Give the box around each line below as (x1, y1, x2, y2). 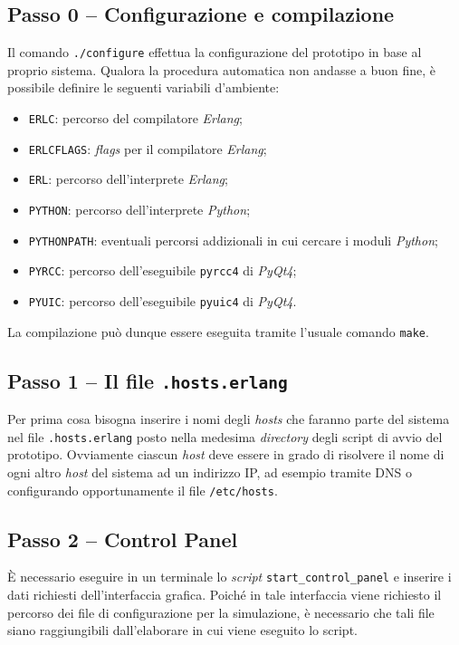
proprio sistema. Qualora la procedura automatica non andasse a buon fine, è (7, 60, 436, 79)
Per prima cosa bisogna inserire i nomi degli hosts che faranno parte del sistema (7, 409, 450, 428)
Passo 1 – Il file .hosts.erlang (7, 366, 288, 394)
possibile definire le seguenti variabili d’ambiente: (7, 78, 280, 97)
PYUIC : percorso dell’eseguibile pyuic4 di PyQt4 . (28, 291, 297, 310)
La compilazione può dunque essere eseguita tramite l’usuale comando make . (7, 322, 429, 341)
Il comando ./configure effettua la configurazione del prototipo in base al (7, 43, 422, 62)
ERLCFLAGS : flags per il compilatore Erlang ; (28, 139, 267, 158)
